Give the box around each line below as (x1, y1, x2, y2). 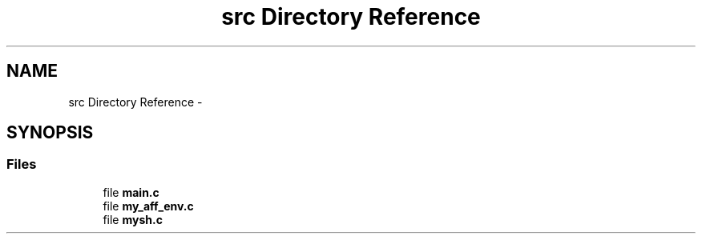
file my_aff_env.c (103, 198, 194, 213)
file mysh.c (103, 212, 163, 226)
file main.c (103, 185, 159, 199)
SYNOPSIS (6, 122, 94, 143)
